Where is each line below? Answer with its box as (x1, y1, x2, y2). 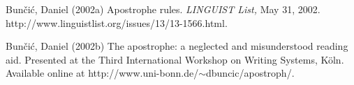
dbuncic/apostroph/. (206, 66, 295, 80)
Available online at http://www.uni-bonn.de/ (6, 66, 199, 80)
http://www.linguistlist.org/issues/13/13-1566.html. (6, 15, 228, 30)
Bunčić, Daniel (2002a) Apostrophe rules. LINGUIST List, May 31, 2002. (6, 2, 320, 16)
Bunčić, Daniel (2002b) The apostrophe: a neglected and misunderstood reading (6, 39, 348, 53)
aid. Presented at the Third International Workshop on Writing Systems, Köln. (6, 52, 344, 66)
